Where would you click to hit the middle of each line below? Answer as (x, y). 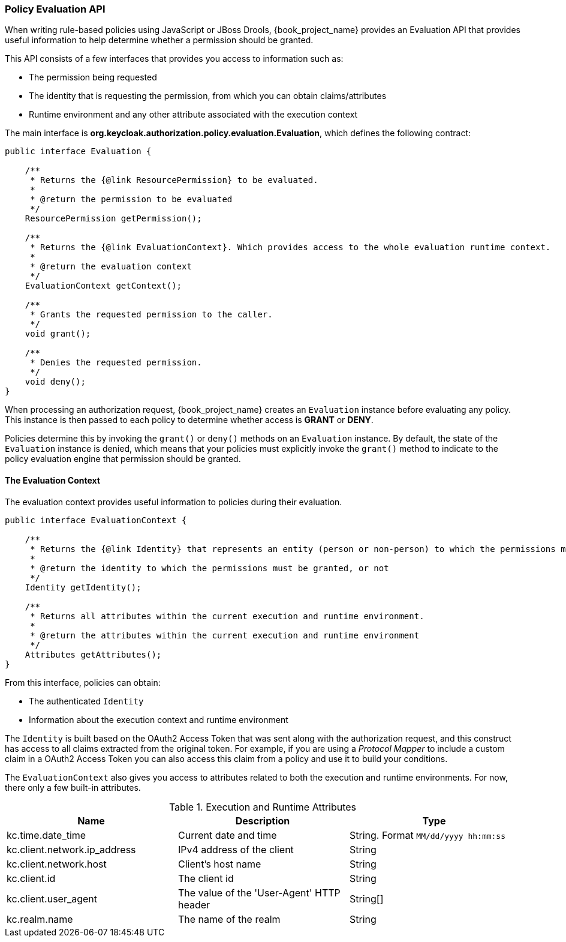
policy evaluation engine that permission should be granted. (123, 459)
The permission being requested (93, 77)
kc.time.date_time (46, 835)
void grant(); (58, 334)
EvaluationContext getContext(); (103, 286)
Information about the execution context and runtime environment (159, 719)
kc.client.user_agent (52, 898)
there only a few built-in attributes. (73, 787)
